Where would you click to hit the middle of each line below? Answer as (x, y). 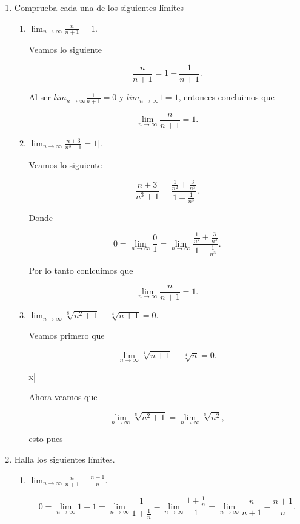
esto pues (46, 439)
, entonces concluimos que (226, 97)
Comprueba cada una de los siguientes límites (99, 7)
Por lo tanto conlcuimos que (81, 270)
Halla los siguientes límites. (65, 459)
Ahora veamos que (63, 397)
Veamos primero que (67, 335)
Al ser (40, 97)
